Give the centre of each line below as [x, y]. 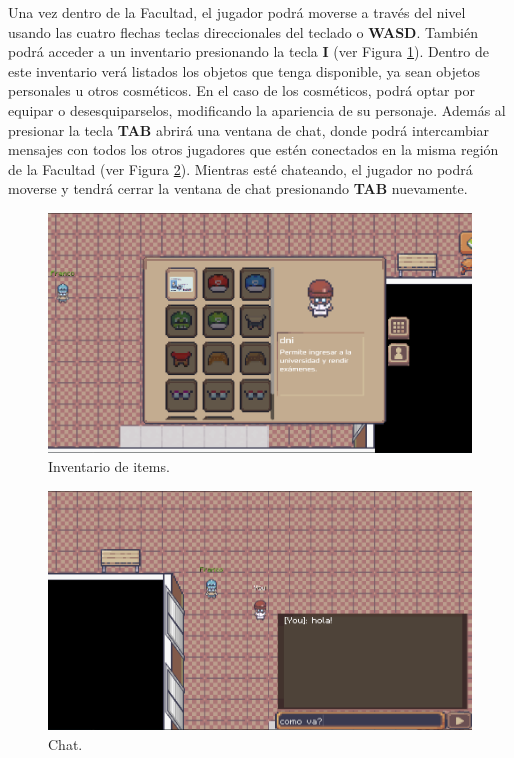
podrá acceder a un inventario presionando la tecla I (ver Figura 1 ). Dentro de [248, 51]
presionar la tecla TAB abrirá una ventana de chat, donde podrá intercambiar [249, 129]
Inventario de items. [109, 466]
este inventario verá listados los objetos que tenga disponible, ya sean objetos [244, 70]
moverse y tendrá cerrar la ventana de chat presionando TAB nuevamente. [238, 188]
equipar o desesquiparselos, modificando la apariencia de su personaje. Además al [257, 109]
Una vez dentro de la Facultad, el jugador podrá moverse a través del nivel [237, 12]
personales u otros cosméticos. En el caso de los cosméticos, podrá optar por [241, 90]
